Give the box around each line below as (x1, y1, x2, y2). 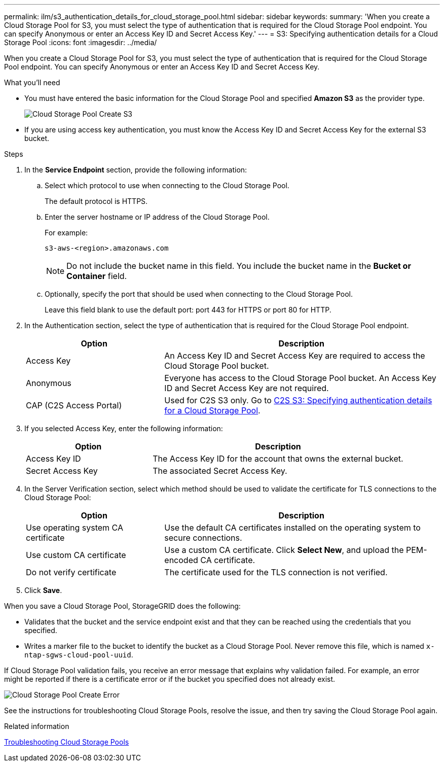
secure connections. (164, 533, 242, 543)
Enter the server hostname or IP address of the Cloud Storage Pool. (45, 213, 270, 221)
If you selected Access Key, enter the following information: (24, 424, 223, 433)
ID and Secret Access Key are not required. (164, 383, 329, 393)
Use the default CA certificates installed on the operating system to (164, 523, 421, 533)
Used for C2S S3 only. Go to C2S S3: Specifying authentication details (164, 395, 432, 405)
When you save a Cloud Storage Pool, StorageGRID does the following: (4, 602, 241, 610)
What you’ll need (4, 78, 60, 87)
